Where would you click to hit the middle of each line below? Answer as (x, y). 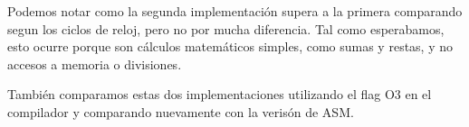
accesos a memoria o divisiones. (95, 63)
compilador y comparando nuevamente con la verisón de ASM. (181, 111)
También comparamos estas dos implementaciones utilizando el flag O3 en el (220, 94)
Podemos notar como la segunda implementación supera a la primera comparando (235, 11)
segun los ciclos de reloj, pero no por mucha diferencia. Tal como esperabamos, (226, 28)
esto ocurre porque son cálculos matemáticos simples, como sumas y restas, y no (230, 46)
